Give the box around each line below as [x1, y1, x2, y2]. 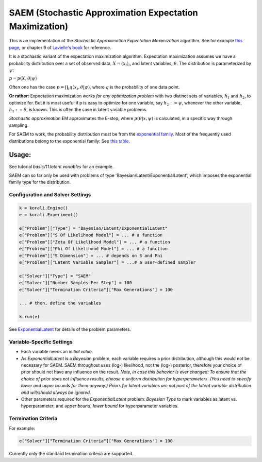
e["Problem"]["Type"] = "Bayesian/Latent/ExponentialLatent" [19, 226, 168, 231]
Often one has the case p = [9, 84, 65, 90]
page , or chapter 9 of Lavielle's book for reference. [9, 44, 111, 51]
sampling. [9, 122, 29, 128]
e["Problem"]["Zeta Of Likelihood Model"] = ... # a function [19, 239, 170, 245]
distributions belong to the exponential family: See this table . [9, 138, 131, 144]
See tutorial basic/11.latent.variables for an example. [9, 163, 114, 170]
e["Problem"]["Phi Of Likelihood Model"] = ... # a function [19, 246, 168, 252]
